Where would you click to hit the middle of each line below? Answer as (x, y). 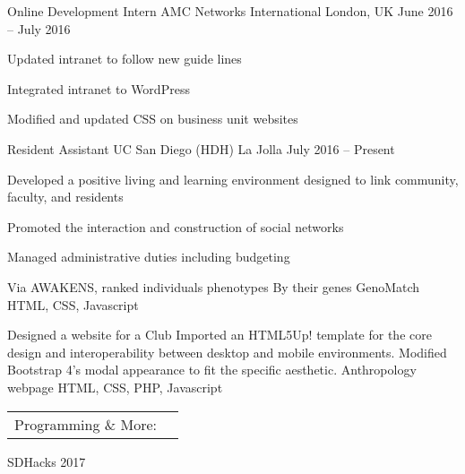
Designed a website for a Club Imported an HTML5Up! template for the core (220, 335)
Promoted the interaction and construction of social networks (176, 226)
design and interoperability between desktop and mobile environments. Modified (227, 352)
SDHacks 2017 (47, 461)
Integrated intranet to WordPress (99, 88)
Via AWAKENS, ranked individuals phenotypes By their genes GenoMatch (214, 286)
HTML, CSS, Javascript (73, 304)
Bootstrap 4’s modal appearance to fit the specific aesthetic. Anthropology (212, 370)
